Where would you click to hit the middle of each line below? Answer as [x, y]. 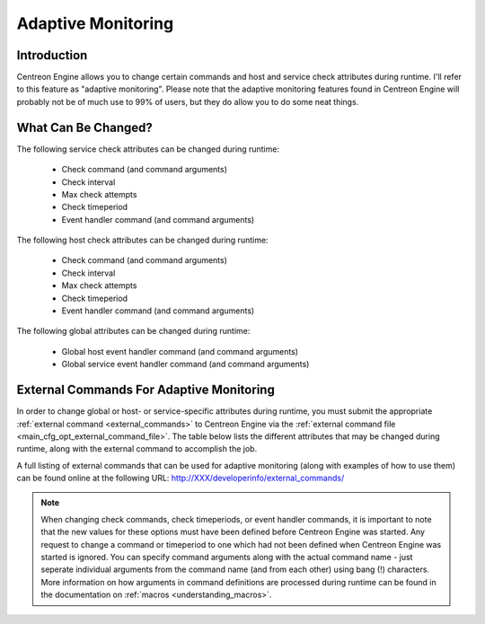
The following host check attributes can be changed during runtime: [142, 240]
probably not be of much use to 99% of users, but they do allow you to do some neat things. [188, 101]
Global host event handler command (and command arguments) [180, 351]
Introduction [52, 55]
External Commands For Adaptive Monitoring [146, 390]
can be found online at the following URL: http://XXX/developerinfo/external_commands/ [181, 478]
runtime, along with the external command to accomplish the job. [137, 449]
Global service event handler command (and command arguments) [185, 365]
